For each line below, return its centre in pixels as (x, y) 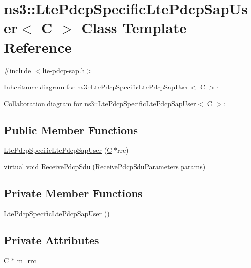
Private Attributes (52, 239)
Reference (38, 47)
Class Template (134, 28)
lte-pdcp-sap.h (64, 70)
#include (18, 70)
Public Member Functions (71, 129)
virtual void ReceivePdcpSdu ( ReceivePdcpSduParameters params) (105, 167)
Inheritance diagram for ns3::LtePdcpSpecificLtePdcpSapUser (96, 87)
